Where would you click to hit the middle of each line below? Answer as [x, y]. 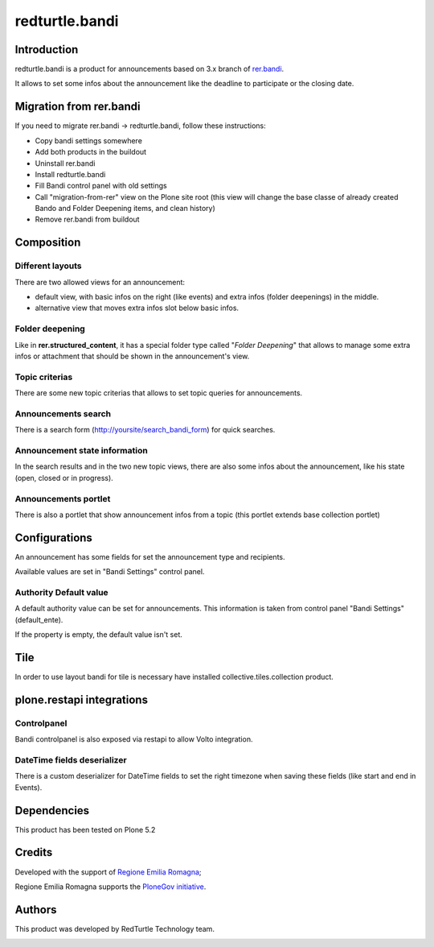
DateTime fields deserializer [71, 759]
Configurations [53, 538]
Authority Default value [61, 592]
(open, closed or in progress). [64, 478]
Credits [34, 852]
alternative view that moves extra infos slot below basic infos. [137, 308]
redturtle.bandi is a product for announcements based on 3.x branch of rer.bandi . [149, 69]
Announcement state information [81, 451]
